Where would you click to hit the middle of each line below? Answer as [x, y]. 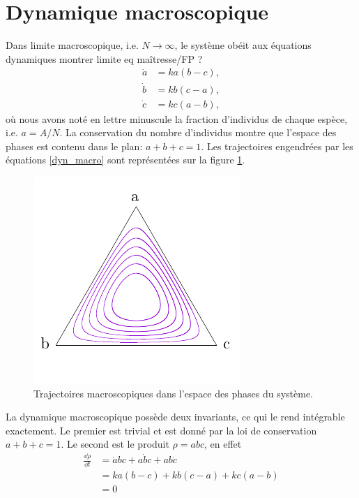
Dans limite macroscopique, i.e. [72, 45]
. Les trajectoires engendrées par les [277, 146]
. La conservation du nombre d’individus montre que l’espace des [198, 132]
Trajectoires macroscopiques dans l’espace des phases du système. [173, 393]
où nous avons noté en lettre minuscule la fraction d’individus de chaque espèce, [177, 118]
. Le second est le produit [115, 444]
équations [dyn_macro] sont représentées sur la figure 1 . [125, 160]
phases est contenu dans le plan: [74, 146]
